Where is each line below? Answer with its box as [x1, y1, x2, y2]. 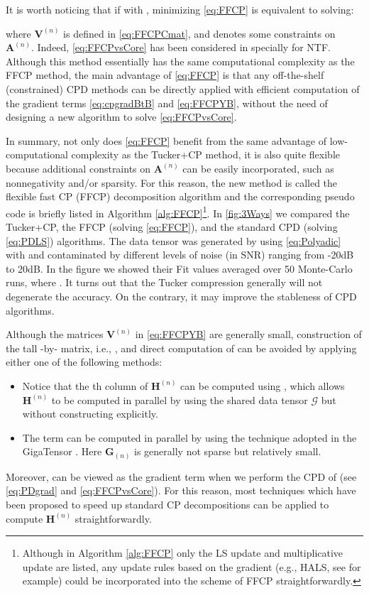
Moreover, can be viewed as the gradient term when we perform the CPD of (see [6, 469, 357, 484]
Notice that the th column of [22, 378, 148, 393]
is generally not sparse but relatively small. [134, 444, 321, 459]
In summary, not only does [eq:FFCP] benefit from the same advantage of [6, 133, 327, 148]
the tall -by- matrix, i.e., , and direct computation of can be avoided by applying [6, 340, 357, 355]
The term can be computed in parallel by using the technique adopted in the [22, 430, 357, 445]
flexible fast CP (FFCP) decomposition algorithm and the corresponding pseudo [6, 189, 355, 204]
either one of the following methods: [6, 354, 163, 369]
